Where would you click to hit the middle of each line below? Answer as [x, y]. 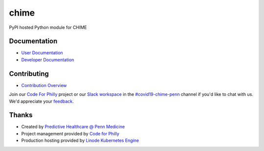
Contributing [29, 74]
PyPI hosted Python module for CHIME [48, 27]
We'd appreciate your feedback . [41, 101]
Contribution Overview [44, 85]
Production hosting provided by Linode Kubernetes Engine [80, 140]
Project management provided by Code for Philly [70, 133]
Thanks [21, 115]
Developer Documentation [48, 60]
